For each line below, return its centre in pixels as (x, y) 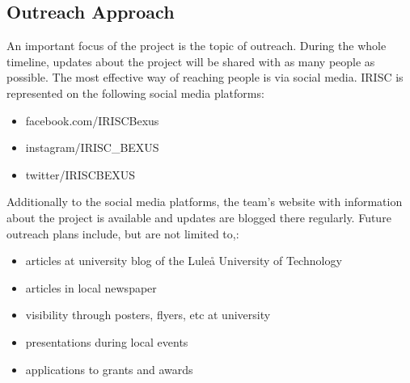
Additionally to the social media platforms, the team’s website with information (205, 202)
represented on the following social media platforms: (135, 93)
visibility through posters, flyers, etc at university (148, 315)
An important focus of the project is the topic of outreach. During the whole (197, 46)
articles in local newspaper (91, 287)
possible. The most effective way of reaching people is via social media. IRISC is (205, 77)
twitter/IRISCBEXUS (80, 174)
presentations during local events (107, 341)
